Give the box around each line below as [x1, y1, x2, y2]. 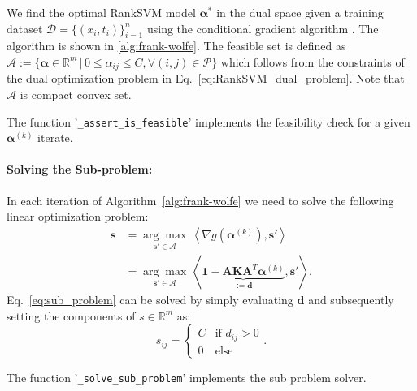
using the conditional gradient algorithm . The [146, 19, 379, 37]
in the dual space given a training [216, 4, 384, 20]
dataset [7, 19, 43, 37]
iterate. [37, 129, 73, 146]
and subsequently [308, 291, 394, 308]
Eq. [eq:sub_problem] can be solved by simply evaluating [7, 291, 293, 308]
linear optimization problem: [7, 208, 149, 225]
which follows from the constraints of [220, 53, 405, 70]
